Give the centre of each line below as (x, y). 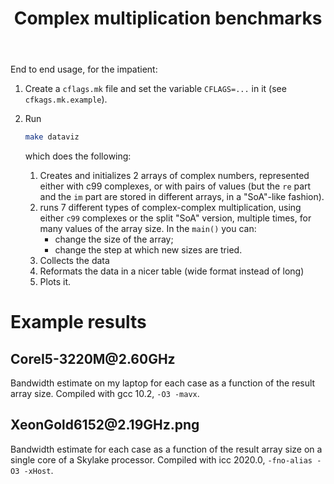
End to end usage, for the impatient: (84, 69)
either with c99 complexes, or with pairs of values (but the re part (175, 186)
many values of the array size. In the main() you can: (148, 229)
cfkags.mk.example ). (66, 99)
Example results (78, 322)
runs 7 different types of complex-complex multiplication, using (170, 208)
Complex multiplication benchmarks (168, 18)
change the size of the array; (114, 239)
